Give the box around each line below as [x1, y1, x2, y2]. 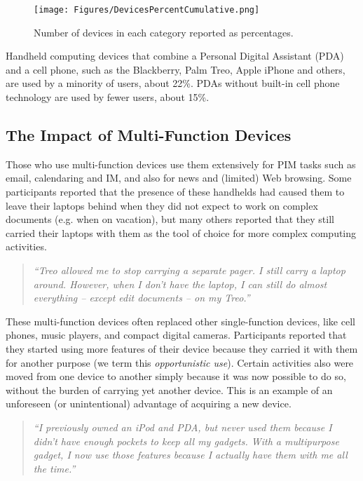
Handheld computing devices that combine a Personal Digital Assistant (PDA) [6, 48, 344, 63]
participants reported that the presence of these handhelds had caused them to [6, 184, 345, 199]
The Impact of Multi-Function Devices [6, 124, 292, 146]
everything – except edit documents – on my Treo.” [33, 290, 250, 305]
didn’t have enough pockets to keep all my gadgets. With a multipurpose [33, 433, 339, 448]
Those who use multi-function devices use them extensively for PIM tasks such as [6, 156, 356, 171]
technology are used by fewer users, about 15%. [6, 90, 210, 104]
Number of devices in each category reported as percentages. [34, 25, 294, 39]
